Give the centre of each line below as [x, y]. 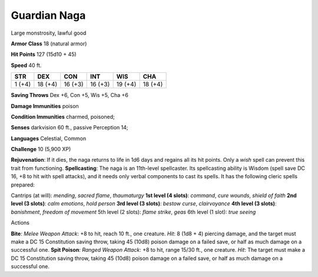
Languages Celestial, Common [49, 138]
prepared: [23, 185]
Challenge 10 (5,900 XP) [41, 149]
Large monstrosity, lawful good [49, 33]
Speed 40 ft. [26, 65]
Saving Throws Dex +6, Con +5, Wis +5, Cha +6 [70, 95]
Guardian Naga [48, 15]
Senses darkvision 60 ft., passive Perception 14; [69, 128]
